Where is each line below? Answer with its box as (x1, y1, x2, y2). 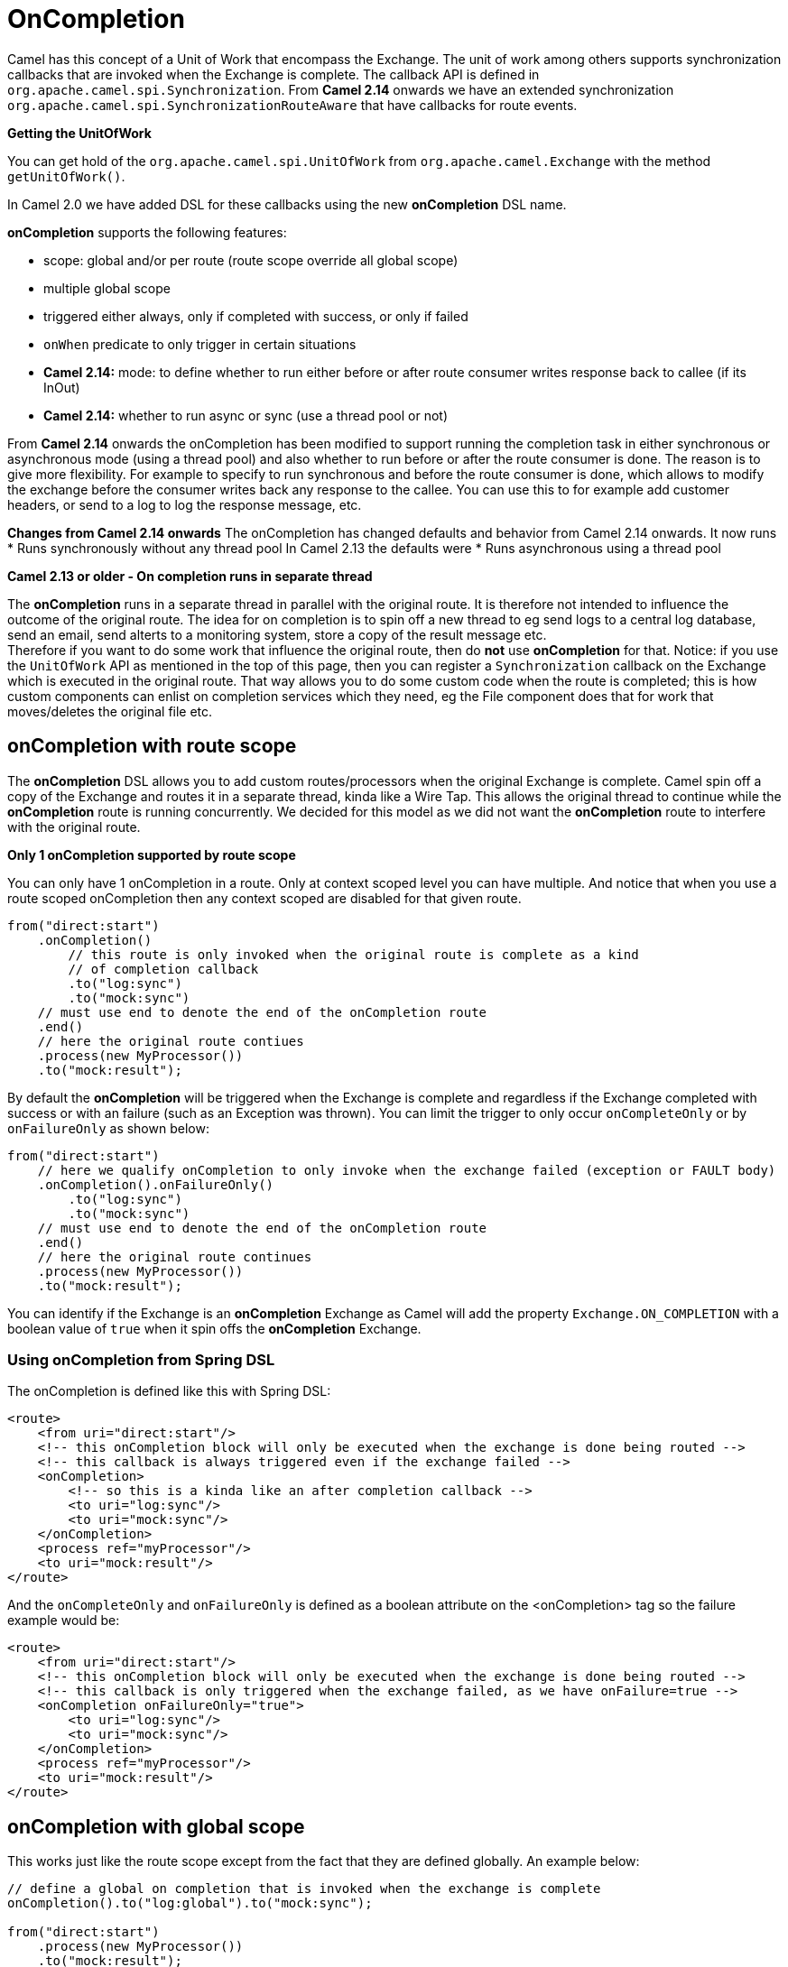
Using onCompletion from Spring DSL (7, 1350, 275, 1369)
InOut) (43, 379, 80, 395)
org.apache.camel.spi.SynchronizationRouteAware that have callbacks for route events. (7, 97, 578, 113)
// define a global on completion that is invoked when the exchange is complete (7, 1881, 601, 1897)
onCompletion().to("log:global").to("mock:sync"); (7, 1896, 373, 1911)
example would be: (7, 1612, 120, 1629)
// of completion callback (68, 961, 259, 976)
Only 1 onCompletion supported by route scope (7, 846, 296, 863)
